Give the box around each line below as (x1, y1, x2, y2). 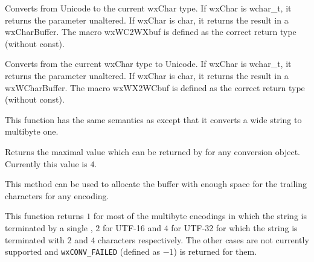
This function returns (5, 209, 84, 222)
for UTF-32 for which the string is (171, 221, 298, 234)
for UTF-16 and (102, 221, 161, 234)
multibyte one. (5, 125, 59, 138)
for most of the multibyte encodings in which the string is (93, 209, 307, 222)
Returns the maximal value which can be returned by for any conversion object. (5, 145, 300, 158)
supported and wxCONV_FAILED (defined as (5, 245, 161, 258)
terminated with (5, 233, 65, 246)
